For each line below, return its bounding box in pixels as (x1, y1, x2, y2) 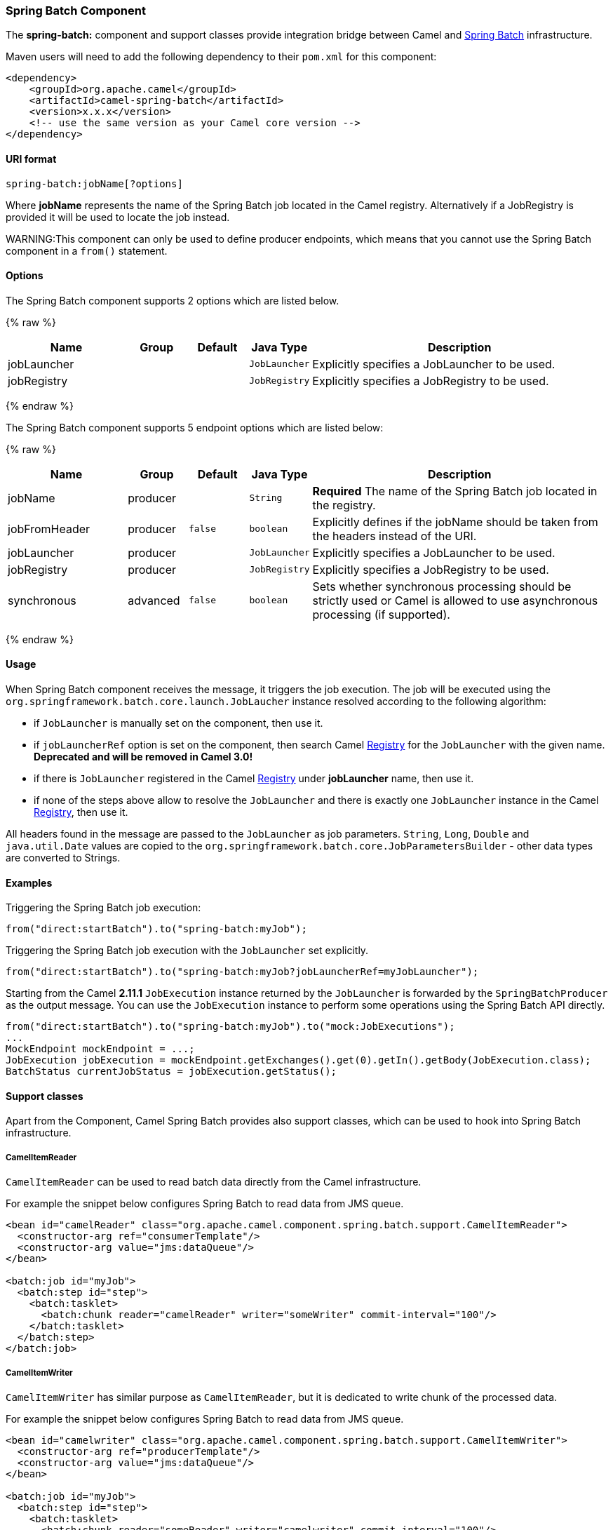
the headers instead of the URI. (312, 528, 477, 543)
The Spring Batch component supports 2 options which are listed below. (6, 294, 339, 307)
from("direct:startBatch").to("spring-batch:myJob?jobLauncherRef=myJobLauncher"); (6, 966, 479, 978)
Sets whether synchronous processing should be (312, 579, 572, 593)
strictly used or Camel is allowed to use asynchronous (312, 593, 598, 608)
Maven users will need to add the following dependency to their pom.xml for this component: (6, 51, 437, 63)
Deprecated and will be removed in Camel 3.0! (34, 751, 253, 763)
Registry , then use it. (34, 806, 128, 819)
